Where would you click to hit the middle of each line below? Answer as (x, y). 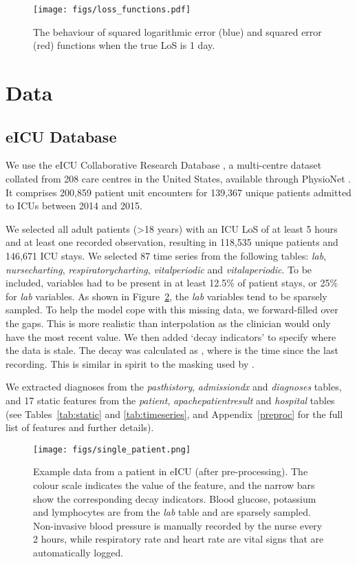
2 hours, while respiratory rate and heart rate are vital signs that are (178, 539)
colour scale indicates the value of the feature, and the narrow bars (174, 484)
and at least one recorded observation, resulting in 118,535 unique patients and (172, 242)
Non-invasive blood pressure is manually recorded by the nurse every (178, 525)
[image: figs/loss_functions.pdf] (112, 10)
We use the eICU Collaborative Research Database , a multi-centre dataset (164, 165)
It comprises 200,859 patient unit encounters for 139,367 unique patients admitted (178, 192)
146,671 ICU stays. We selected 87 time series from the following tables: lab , (166, 255)
